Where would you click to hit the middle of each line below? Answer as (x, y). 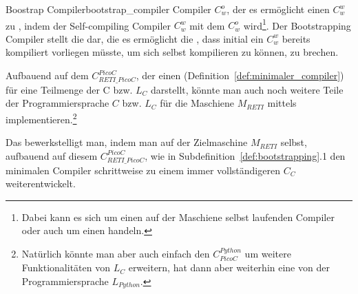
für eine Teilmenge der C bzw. (69, 89)
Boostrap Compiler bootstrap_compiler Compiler (108, 9)
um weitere (268, 253)
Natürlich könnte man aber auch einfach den (116, 253)
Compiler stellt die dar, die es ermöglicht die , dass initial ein (135, 38)
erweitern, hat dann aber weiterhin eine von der (229, 267)
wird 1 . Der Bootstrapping (297, 24)
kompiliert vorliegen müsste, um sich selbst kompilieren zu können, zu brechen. (172, 52)
